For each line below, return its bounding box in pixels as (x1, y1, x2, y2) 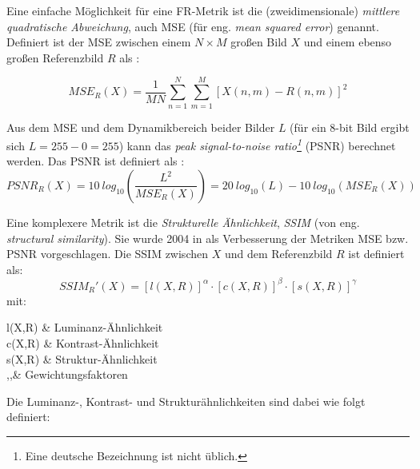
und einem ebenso (303, 34, 392, 50)
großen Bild (230, 34, 287, 50)
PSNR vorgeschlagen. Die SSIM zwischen (6, 245, 208, 262)
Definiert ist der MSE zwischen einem (6, 34, 191, 50)
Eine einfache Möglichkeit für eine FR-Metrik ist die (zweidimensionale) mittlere (6, 2, 400, 18)
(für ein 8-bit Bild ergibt (290, 118, 410, 135)
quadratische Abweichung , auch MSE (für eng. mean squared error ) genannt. (6, 18, 379, 34)
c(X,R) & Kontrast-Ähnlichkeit (6, 335, 159, 351)
